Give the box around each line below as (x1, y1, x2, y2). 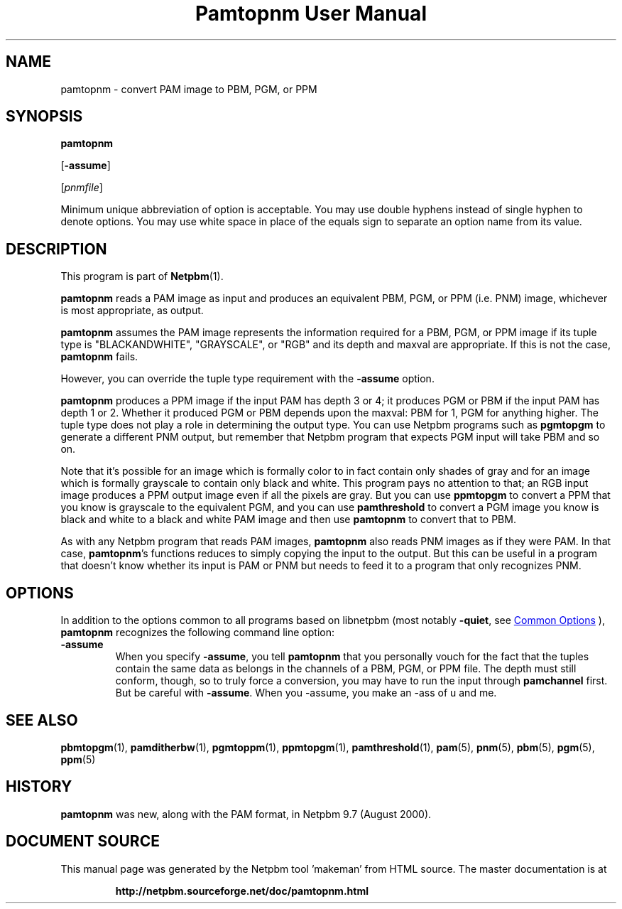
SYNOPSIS (6, 107, 83, 126)
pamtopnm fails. (60, 350, 138, 363)
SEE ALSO (6, 711, 78, 729)
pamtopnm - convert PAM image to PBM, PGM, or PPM (60, 82, 317, 95)
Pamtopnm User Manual (195, 1, 427, 26)
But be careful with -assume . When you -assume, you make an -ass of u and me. (115, 687, 497, 699)
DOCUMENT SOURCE (6, 832, 160, 851)
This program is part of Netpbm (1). (60, 270, 224, 283)
